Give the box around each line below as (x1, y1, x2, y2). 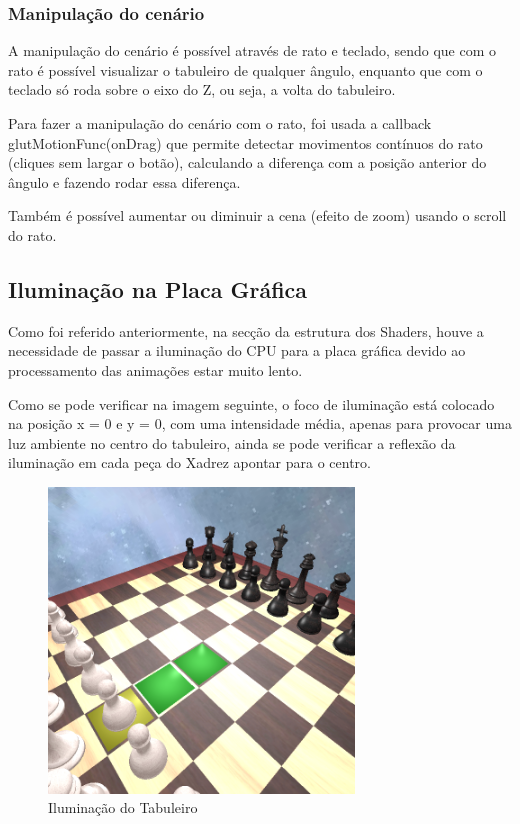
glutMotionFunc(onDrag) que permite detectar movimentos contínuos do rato (8, 132, 483, 153)
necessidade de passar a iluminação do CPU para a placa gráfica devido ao (8, 340, 466, 361)
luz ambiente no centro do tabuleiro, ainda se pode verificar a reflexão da (8, 432, 456, 453)
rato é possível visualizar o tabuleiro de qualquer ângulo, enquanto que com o (8, 59, 483, 80)
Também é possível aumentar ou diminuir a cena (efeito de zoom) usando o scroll (8, 205, 507, 226)
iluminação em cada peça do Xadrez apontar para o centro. (8, 452, 371, 473)
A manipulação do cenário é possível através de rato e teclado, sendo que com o (8, 40, 497, 61)
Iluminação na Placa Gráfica (8, 273, 308, 304)
